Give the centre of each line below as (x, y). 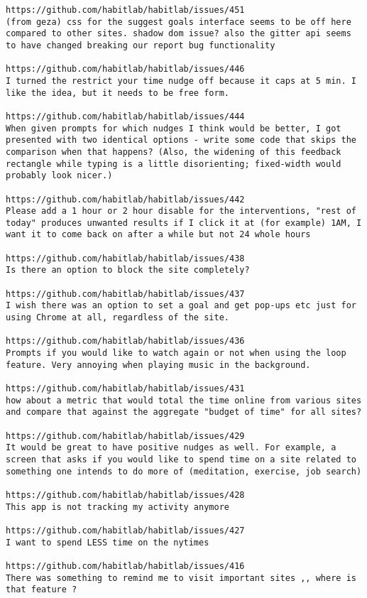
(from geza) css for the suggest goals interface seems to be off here (179, 22)
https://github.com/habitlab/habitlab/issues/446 (125, 69)
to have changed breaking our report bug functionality (141, 45)
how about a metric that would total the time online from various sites (184, 400)
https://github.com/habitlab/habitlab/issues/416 (125, 566)
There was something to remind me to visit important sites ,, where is (181, 578)
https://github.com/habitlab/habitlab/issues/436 (125, 341)
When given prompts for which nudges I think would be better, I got (174, 128)
